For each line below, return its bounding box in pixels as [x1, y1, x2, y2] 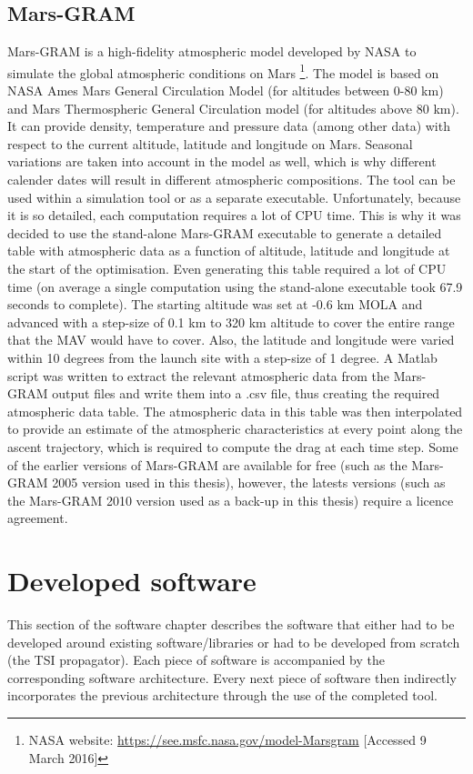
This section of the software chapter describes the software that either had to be [7, 615, 455, 634]
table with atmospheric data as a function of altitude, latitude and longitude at [7, 241, 450, 260]
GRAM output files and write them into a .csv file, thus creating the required [7, 384, 440, 403]
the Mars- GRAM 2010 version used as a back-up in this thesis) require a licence [7, 490, 454, 509]
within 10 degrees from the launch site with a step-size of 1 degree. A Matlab [7, 347, 438, 367]
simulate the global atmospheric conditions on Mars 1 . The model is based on [7, 60, 439, 82]
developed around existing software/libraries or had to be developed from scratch [7, 632, 460, 651]
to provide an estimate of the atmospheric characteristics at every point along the [7, 419, 463, 438]
